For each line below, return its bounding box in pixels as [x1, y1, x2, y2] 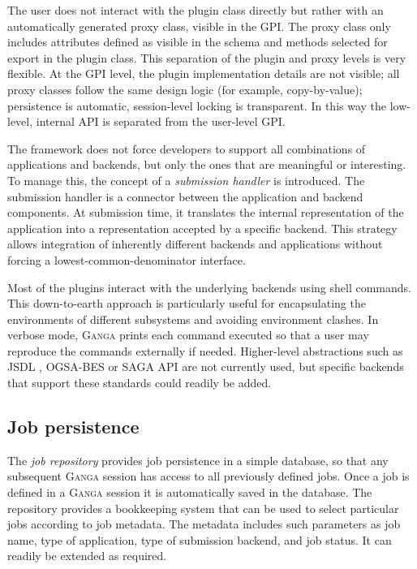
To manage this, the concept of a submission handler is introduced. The [7, 171, 365, 188]
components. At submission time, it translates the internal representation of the [7, 204, 404, 221]
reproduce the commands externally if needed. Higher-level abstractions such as [7, 342, 403, 359]
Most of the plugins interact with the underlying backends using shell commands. [7, 278, 411, 295]
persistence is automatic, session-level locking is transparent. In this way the [7, 97, 387, 114]
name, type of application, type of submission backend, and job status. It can [7, 531, 392, 548]
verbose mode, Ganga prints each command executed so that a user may [7, 326, 369, 343]
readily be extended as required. [7, 547, 167, 564]
